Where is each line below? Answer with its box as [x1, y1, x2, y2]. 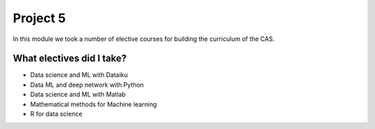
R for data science [30, 110, 83, 118]
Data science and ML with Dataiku [30, 71, 128, 79]
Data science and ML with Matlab [30, 90, 126, 98]
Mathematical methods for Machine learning [30, 100, 158, 108]
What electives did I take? [12, 53, 127, 64]
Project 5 [12, 10, 66, 26]
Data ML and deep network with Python [30, 80, 144, 89]
